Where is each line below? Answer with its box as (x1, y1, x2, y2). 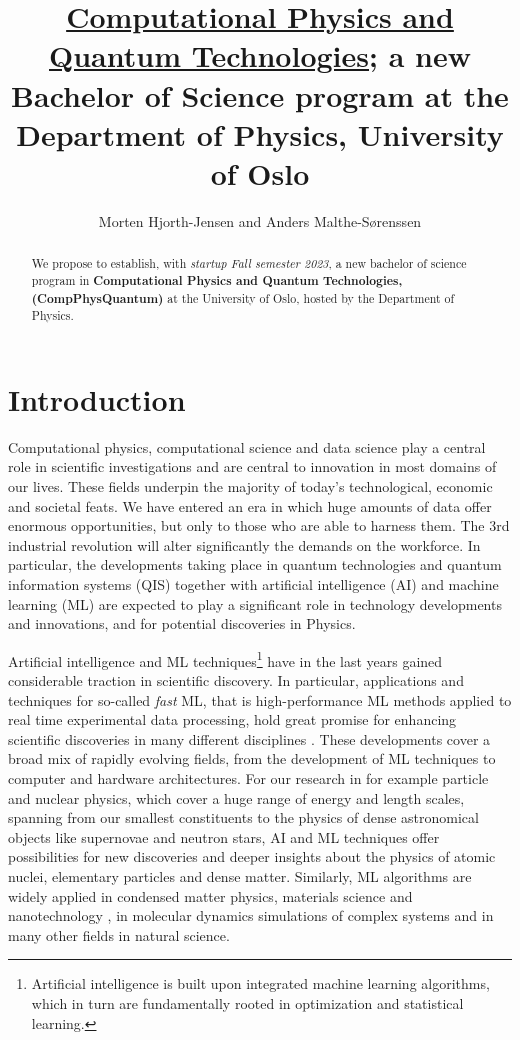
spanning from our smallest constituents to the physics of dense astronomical (8, 807, 479, 828)
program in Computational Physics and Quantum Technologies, (31, 271, 403, 289)
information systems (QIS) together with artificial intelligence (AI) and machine (8, 573, 499, 594)
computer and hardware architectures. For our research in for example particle (8, 767, 489, 788)
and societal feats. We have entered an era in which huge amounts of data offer (8, 495, 492, 516)
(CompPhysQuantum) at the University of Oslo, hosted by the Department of (31, 289, 455, 307)
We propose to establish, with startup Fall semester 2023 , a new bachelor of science (31, 255, 467, 272)
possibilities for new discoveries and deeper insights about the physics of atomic (8, 846, 496, 867)
